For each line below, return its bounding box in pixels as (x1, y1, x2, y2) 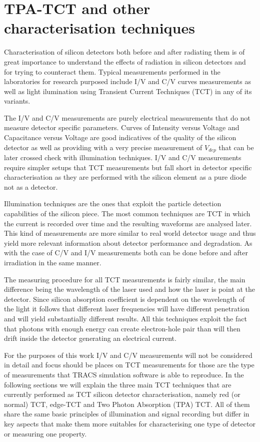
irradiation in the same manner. (4, 257, 101, 268)
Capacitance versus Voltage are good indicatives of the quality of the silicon (4, 132, 236, 143)
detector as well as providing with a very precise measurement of (4, 142, 202, 152)
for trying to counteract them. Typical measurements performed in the (4, 66, 220, 77)
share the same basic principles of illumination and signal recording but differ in (4, 408, 249, 419)
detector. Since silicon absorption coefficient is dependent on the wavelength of (4, 293, 245, 304)
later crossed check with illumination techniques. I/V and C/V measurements (4, 152, 241, 163)
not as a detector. (4, 181, 58, 192)
